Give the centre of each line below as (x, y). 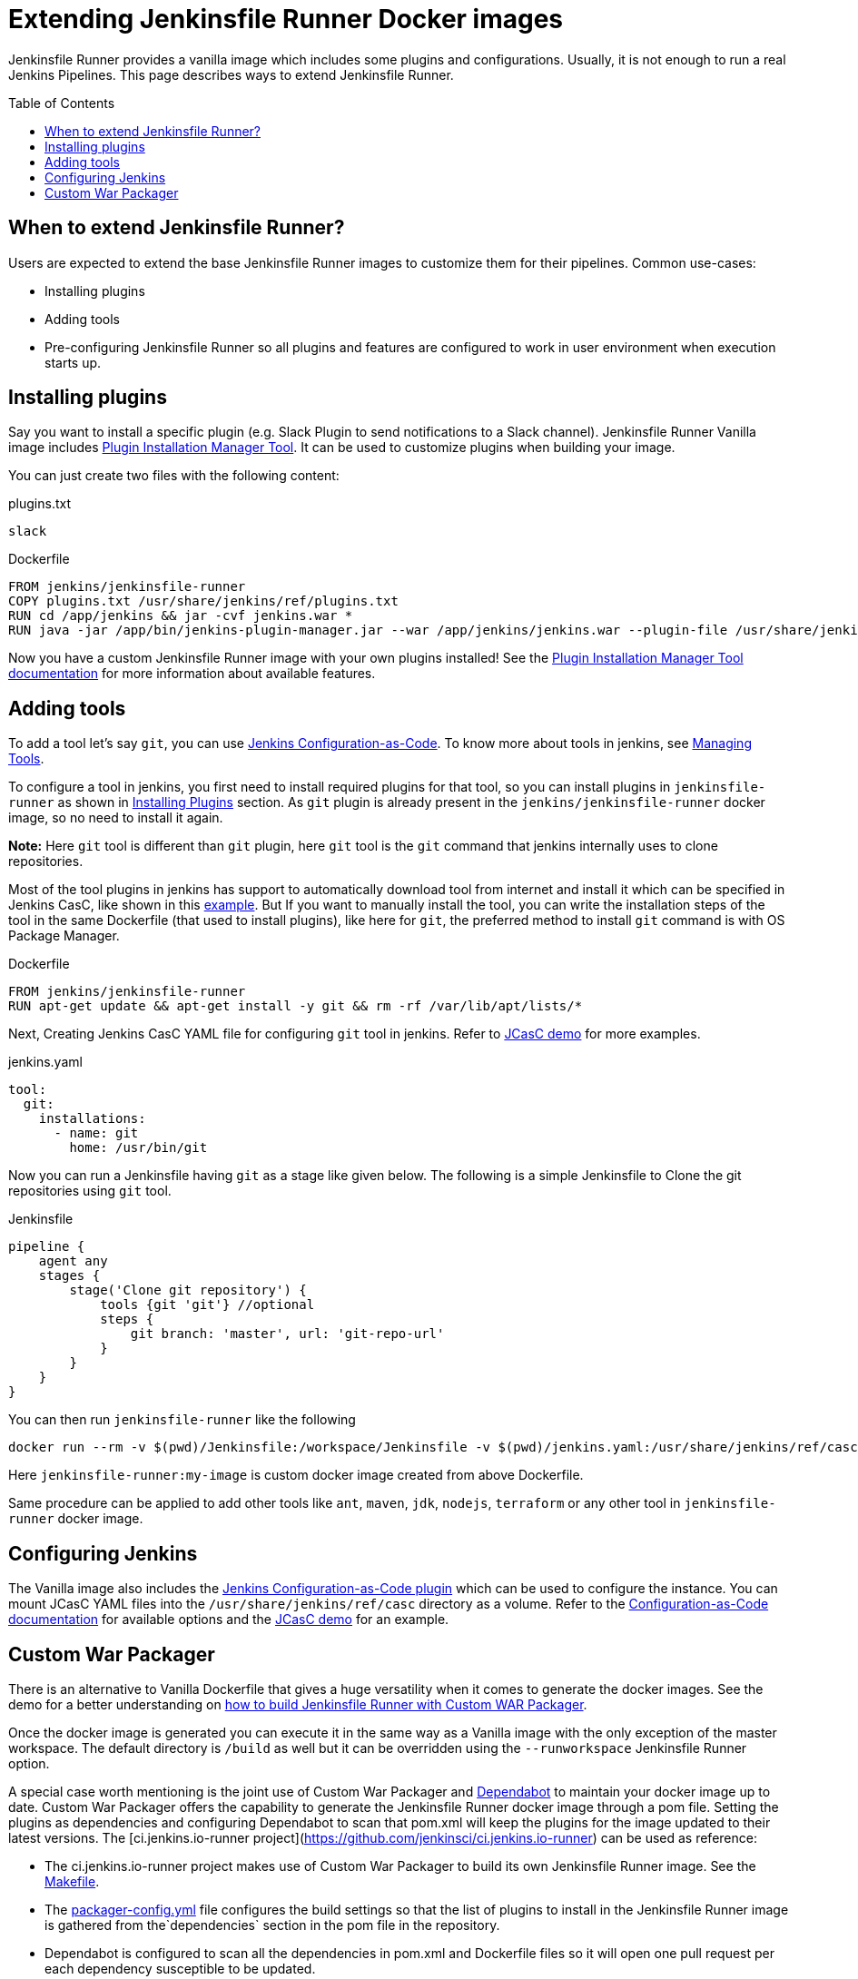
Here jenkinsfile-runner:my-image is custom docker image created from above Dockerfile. (296, 1475)
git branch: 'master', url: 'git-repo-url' (287, 1334)
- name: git (96, 1133)
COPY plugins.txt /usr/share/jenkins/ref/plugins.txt (203, 601)
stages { (69, 1276)
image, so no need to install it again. (116, 818)
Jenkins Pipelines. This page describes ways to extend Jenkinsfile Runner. (231, 74)
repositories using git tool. (90, 1191)
